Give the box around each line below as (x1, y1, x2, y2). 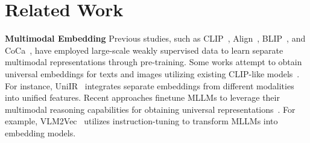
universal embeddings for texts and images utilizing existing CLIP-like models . (5, 67, 300, 80)
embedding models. (5, 126, 76, 139)
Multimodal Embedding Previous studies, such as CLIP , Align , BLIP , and (5, 32, 306, 45)
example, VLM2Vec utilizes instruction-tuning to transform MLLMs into (5, 115, 278, 127)
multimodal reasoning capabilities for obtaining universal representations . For (5, 103, 296, 115)
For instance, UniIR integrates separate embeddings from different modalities (5, 79, 294, 92)
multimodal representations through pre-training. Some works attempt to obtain (5, 56, 302, 68)
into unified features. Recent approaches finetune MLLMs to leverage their (5, 91, 280, 104)
